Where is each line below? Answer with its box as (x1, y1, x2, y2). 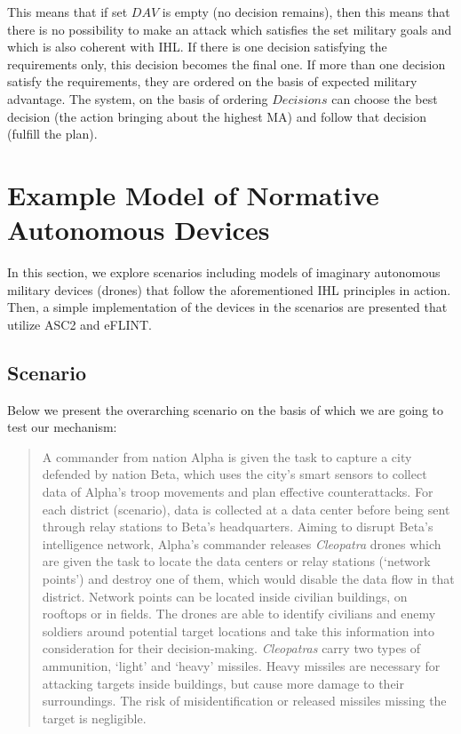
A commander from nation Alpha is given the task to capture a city (42, 447, 412, 466)
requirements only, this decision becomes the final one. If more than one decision (7, 54, 446, 73)
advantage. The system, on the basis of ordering (7, 89, 268, 108)
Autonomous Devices (7, 211, 270, 248)
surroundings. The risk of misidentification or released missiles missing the (42, 691, 447, 710)
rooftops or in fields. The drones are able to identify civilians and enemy (42, 604, 436, 623)
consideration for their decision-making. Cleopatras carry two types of (42, 639, 421, 658)
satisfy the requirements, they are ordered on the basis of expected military (7, 72, 417, 91)
